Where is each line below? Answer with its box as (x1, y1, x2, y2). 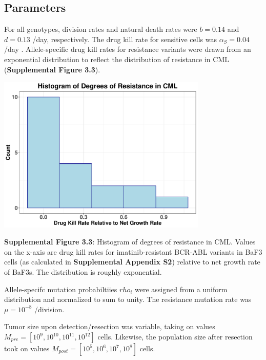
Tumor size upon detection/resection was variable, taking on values (4, 321, 215, 332)
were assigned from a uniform (135, 283, 228, 294)
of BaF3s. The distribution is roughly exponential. (4, 267, 162, 277)
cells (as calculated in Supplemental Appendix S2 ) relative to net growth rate (4, 256, 260, 267)
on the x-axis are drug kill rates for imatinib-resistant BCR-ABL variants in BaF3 (4, 246, 262, 257)
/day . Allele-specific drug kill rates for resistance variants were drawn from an (4, 44, 251, 54)
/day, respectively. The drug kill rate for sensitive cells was (32, 33, 217, 44)
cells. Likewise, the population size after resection (97, 331, 253, 342)
